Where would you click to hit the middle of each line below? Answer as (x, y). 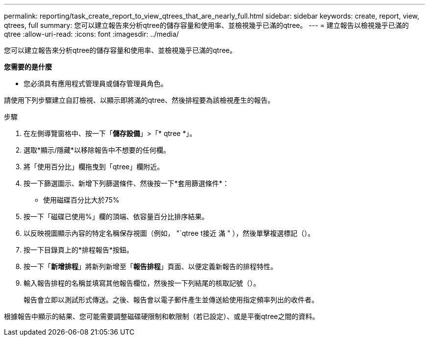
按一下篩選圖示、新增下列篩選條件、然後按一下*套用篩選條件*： (127, 183)
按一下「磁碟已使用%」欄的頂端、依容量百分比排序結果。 (116, 216)
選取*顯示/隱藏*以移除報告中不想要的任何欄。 (97, 150)
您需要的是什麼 (28, 67)
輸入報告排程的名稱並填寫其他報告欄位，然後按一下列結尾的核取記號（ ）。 (142, 283)
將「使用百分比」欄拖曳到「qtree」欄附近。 (94, 167)
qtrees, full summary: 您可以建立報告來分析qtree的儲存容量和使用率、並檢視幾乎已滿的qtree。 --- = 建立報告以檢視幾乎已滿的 (206, 25)
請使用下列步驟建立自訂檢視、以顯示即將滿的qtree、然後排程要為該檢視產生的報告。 (139, 100)
